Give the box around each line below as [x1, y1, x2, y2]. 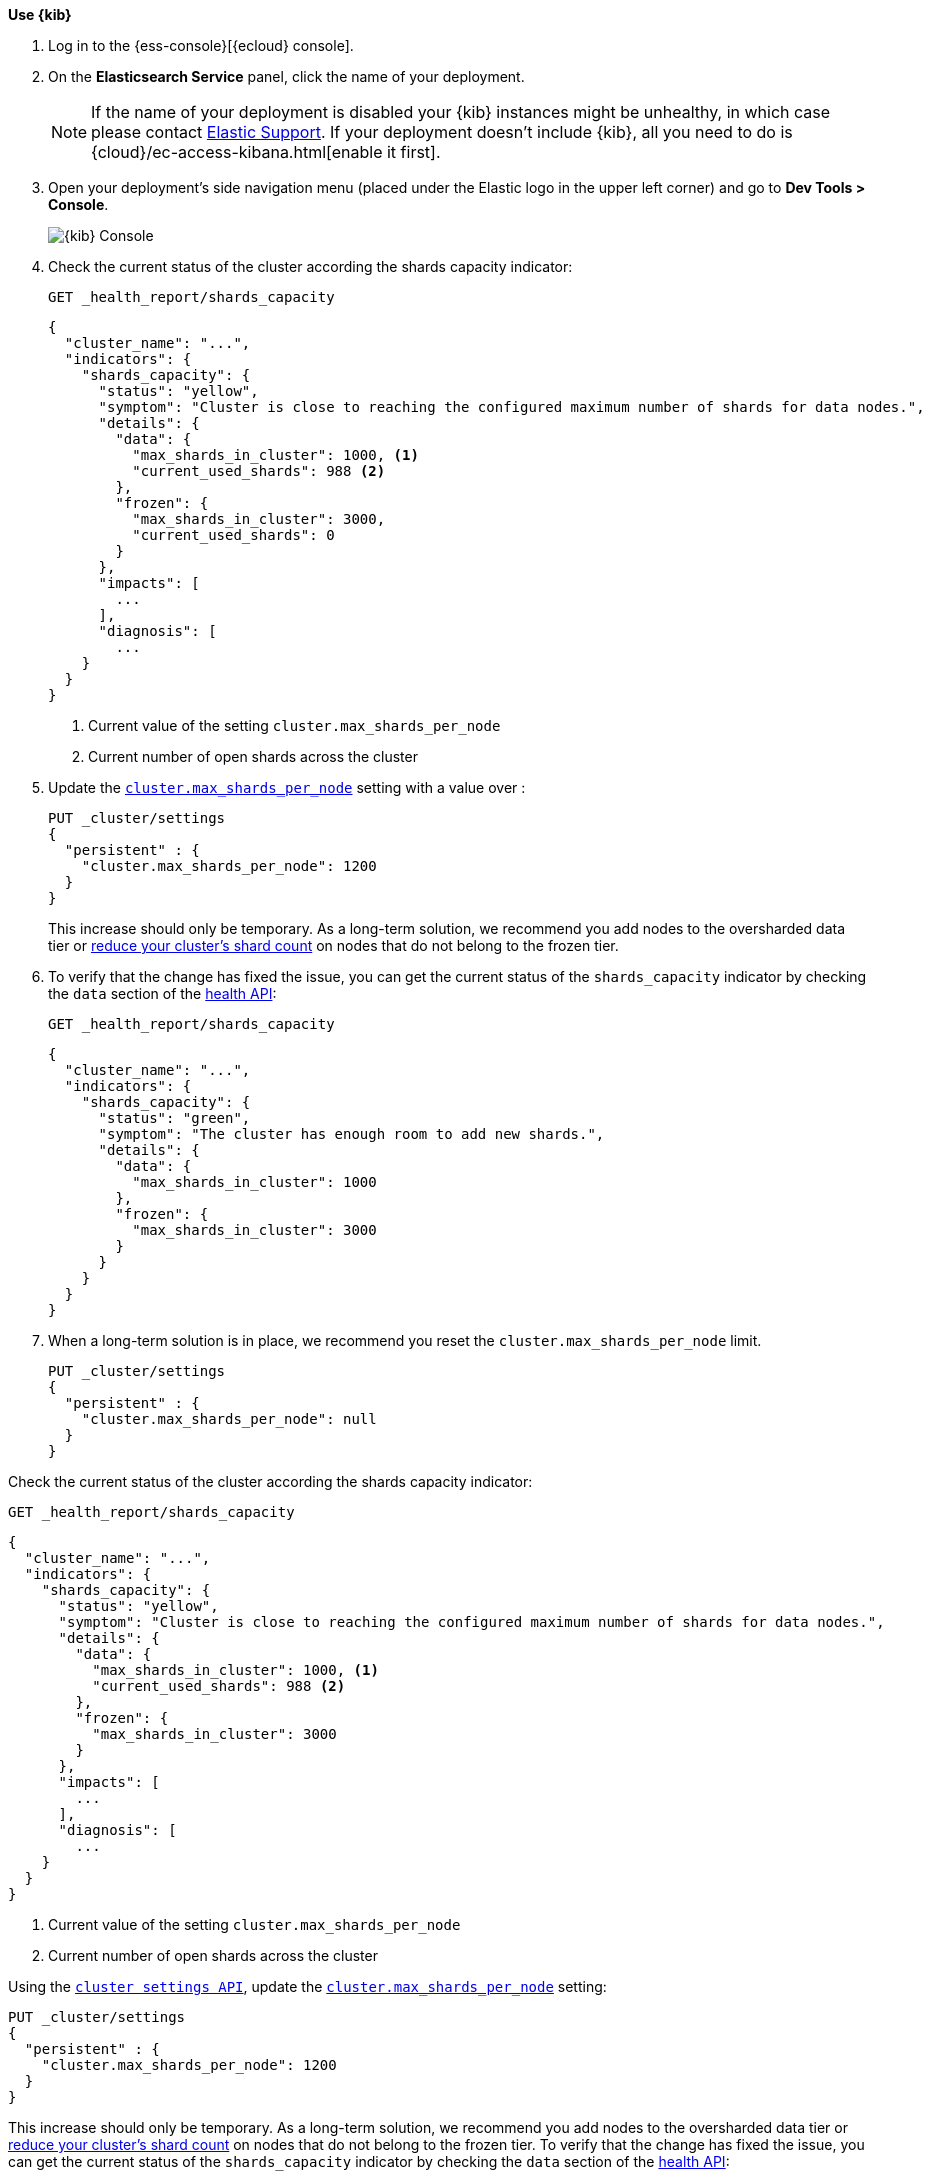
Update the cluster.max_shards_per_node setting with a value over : [48, 779, 526, 796]
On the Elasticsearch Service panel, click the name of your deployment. [48, 68, 525, 85]
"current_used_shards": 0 [132, 527, 335, 543]
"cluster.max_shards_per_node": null [81, 1411, 377, 1427]
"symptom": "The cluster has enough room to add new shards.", [98, 1126, 605, 1142]
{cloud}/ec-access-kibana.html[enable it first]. [91, 142, 441, 162]
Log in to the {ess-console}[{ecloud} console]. [48, 37, 354, 54]
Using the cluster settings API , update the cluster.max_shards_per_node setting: [8, 1978, 607, 1995]
